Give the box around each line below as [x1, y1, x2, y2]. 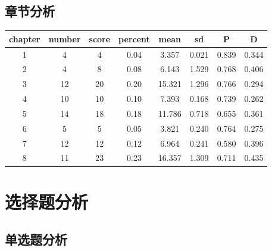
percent [118, 32, 150, 45]
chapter [9, 32, 40, 45]
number [48, 32, 81, 45]
